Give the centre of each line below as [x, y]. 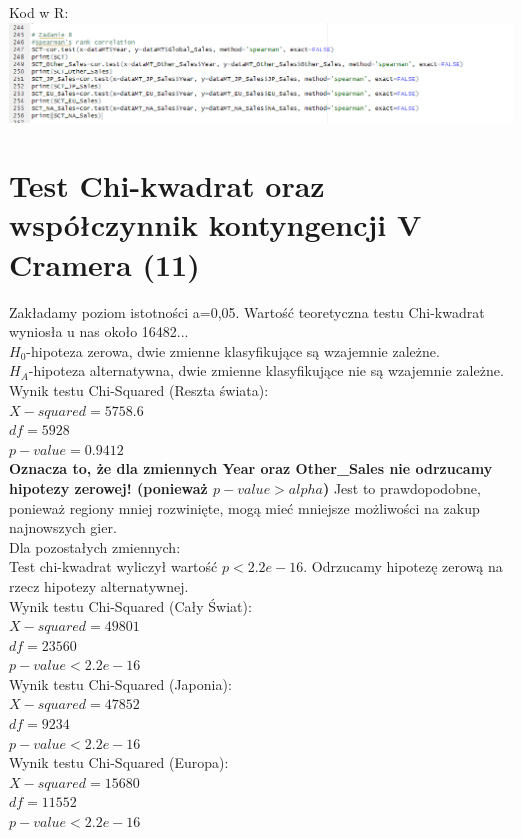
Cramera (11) [104, 263]
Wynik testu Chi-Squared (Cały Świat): [130, 605]
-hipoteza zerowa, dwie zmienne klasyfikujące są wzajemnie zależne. [233, 350]
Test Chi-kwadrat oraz [167, 185]
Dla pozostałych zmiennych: [95, 546]
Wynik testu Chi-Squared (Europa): [119, 762]
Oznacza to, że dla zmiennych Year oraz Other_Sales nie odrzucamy [251, 468]
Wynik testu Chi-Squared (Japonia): [120, 683]
